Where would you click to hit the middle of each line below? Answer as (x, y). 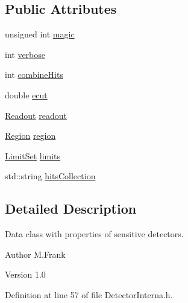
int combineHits (34, 75)
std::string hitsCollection (50, 176)
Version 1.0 (25, 274)
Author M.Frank (35, 254)
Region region (30, 136)
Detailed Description (71, 209)
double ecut (26, 94)
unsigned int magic (40, 34)
